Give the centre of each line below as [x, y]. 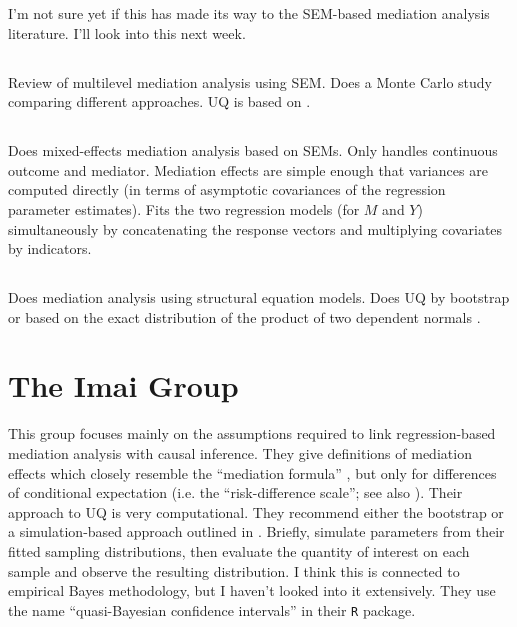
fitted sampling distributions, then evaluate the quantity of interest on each [239, 550]
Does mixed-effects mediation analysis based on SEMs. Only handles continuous [253, 150]
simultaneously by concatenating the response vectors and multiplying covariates [255, 228]
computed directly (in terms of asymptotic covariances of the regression [227, 189]
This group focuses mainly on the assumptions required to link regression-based [252, 433]
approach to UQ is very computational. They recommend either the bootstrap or [256, 511]
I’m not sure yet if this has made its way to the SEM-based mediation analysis [249, 13]
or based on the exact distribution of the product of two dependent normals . [244, 316]
